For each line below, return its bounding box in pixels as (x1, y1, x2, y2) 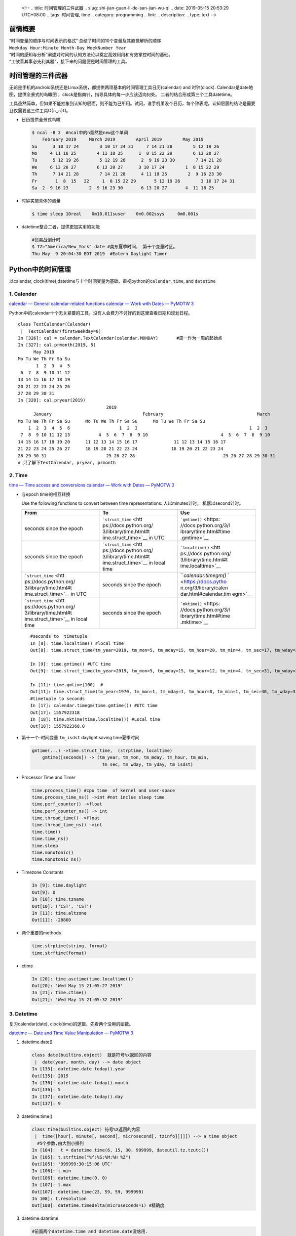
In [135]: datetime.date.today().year (32, 1066, 126, 1072)
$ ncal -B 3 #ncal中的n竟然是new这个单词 (32, 130, 128, 135)
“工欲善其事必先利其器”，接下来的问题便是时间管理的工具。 (9, 58, 130, 64)
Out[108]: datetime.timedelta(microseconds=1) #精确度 (32, 1203, 165, 1208)
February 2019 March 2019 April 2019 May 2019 (42, 136, 204, 142)
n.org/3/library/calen (180, 584, 228, 591)
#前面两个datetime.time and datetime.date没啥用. (32, 1229, 148, 1235)
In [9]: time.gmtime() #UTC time (30, 661, 111, 667)
